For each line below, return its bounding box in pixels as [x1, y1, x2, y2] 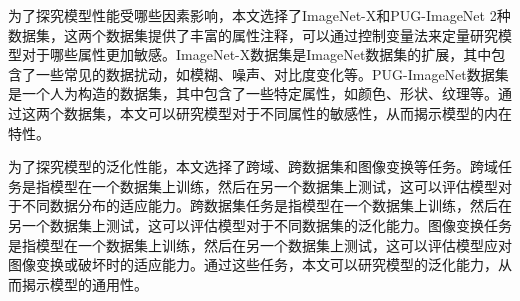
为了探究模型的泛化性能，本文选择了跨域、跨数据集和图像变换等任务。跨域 [8, 156, 498, 177]
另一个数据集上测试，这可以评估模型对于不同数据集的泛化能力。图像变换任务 [8, 214, 512, 235]
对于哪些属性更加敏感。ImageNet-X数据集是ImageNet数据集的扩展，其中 [21, 44, 492, 65]
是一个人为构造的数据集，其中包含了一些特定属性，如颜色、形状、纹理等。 [8, 83, 498, 104]
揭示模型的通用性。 [21, 273, 148, 294]
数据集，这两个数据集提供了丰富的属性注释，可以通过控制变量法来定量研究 [8, 24, 498, 45]
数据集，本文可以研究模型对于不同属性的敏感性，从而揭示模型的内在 [63, 102, 512, 123]
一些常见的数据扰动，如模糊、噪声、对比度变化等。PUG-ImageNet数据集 [35, 63, 509, 84]
